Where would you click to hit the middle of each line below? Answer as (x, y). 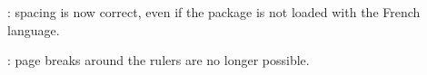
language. (34, 29)
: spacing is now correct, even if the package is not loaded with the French (214, 12)
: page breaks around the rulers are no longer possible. (159, 60)
